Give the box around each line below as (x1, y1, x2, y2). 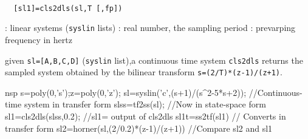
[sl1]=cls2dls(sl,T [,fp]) (13, 4, 123, 13)
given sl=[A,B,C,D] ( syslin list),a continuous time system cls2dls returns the (5, 53, 303, 66)
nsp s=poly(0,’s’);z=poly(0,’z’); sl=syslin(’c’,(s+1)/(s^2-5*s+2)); (5, 86, 247, 98)
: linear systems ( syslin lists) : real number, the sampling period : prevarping (5, 21, 296, 34)
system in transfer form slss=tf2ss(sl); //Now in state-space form (24, 98, 266, 110)
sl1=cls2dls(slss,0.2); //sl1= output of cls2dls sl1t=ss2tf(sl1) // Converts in (5, 110, 286, 122)
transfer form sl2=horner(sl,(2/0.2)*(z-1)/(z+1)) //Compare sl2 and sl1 (5, 121, 273, 134)
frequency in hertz (5, 33, 72, 46)
